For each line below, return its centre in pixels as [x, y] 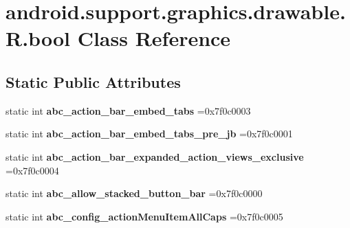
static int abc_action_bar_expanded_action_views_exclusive [155, 156]
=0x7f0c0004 [32, 170]
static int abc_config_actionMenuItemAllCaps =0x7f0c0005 [144, 216]
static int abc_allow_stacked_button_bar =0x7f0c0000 [134, 193]
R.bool [38, 38]
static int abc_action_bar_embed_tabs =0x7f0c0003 [128, 110]
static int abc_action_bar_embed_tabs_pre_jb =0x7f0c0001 [149, 134]
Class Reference [154, 38]
